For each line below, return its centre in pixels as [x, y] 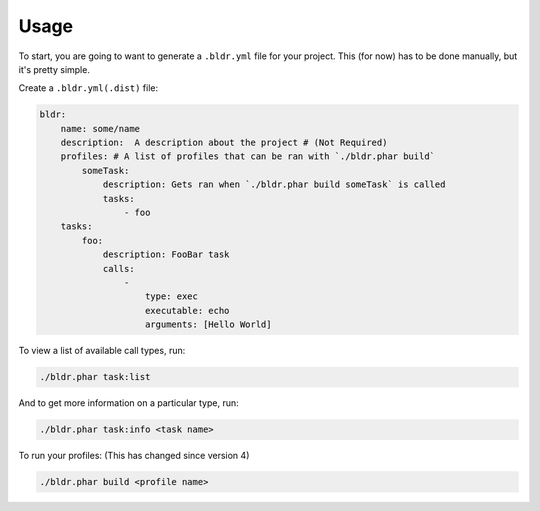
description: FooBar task [166, 254]
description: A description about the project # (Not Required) [224, 143]
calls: [118, 268]
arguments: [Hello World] [208, 324]
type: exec [172, 296]
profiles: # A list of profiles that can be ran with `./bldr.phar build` [247, 156]
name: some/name [100, 128]
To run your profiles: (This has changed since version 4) [134, 456]
